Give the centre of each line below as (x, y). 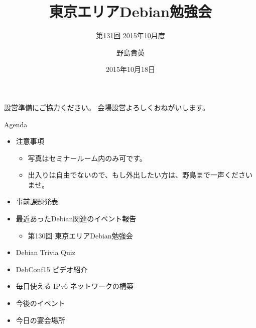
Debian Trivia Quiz (45, 252)
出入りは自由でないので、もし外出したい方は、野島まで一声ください (140, 175)
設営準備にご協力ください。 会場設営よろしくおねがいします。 (107, 107)
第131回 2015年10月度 (131, 35)
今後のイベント (40, 303)
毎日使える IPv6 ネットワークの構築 (75, 286)
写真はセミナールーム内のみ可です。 (87, 158)
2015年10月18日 (131, 69)
